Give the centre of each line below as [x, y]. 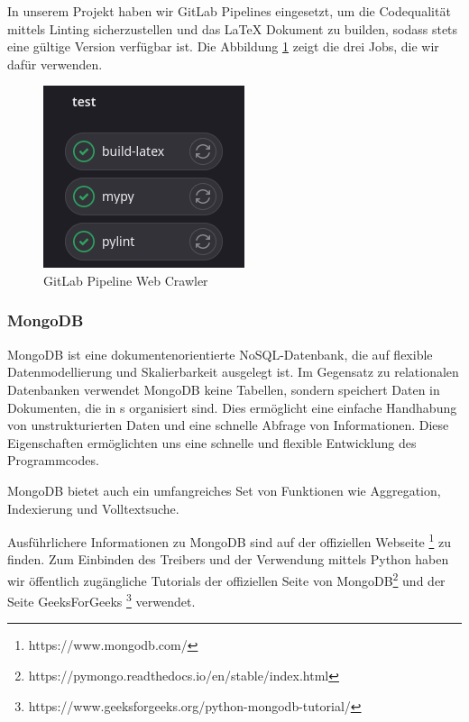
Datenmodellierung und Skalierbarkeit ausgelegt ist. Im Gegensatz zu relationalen [233, 372]
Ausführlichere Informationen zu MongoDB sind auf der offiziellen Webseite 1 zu [229, 540]
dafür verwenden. [55, 64]
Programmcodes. [53, 460]
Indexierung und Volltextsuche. [93, 508]
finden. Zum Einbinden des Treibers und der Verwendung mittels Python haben [228, 559]
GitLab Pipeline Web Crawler [126, 280]
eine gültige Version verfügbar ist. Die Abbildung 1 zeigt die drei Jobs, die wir [223, 46]
